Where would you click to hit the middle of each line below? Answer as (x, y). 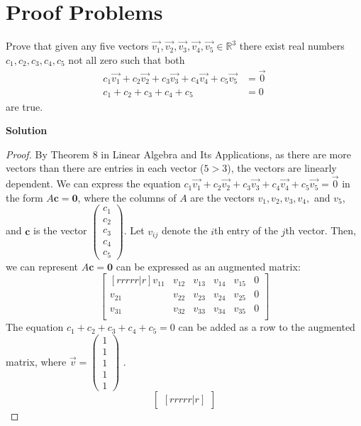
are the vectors (222, 197)
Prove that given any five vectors (77, 46)
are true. (24, 106)
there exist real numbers (292, 46)
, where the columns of (127, 197)
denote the (184, 230)
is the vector (60, 230)
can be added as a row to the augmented (267, 327)
